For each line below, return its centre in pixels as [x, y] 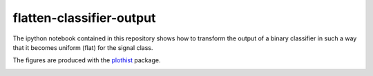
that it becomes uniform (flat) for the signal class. [83, 47]
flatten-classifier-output [84, 18]
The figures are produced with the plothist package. [87, 60]
